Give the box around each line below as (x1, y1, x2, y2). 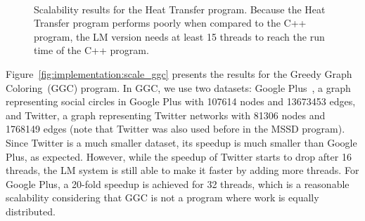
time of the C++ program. (34, 43, 149, 58)
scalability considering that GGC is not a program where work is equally (6, 190, 319, 205)
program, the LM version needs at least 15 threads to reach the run (34, 29, 325, 43)
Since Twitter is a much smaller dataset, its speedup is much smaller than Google (6, 135, 357, 149)
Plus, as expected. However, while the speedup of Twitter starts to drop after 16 (6, 149, 352, 163)
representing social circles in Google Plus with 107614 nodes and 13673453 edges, (6, 94, 356, 109)
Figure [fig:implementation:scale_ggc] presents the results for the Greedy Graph (6, 66, 352, 81)
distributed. (6, 203, 56, 218)
